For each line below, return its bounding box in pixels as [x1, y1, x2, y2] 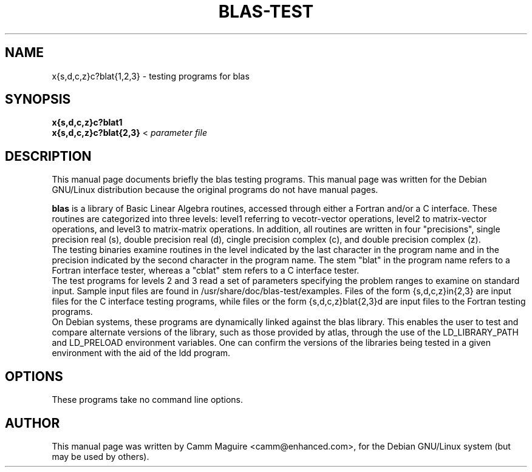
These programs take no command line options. [52, 394, 243, 405]
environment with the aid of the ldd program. [52, 348, 231, 359]
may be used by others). [52, 451, 149, 462]
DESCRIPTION [5, 148, 92, 164]
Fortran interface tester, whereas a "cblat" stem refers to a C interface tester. [52, 265, 360, 276]
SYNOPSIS [5, 92, 71, 107]
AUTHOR [5, 415, 60, 431]
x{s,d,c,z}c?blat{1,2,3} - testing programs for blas [52, 70, 250, 81]
